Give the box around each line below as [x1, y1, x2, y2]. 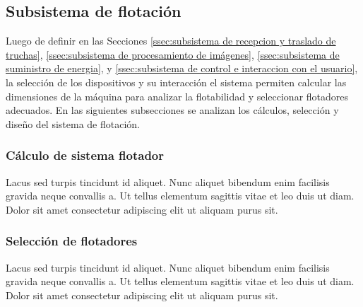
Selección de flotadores [6, 232, 138, 250]
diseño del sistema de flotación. [6, 116, 140, 131]
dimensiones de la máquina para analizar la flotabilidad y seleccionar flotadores [6, 88, 349, 103]
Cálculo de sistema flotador [6, 146, 165, 164]
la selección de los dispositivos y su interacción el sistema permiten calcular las [6, 74, 347, 89]
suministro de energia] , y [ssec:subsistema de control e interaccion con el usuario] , [6, 61, 358, 76]
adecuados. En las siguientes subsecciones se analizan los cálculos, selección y [6, 103, 339, 117]
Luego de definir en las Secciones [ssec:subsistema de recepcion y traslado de [6, 33, 336, 48]
